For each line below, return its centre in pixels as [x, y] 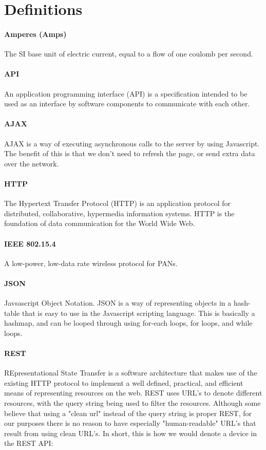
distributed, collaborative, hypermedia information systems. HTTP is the [119, 213]
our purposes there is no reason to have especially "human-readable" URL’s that [130, 423]
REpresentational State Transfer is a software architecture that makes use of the [131, 373]
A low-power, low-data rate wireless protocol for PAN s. [91, 263]
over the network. [32, 163]
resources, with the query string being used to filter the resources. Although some [132, 403]
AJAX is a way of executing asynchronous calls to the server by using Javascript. [132, 143]
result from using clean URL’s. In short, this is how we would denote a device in [131, 433]
